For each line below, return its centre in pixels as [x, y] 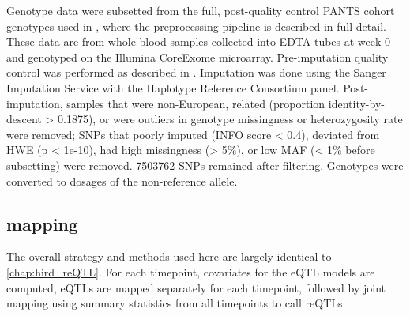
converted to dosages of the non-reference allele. [122, 181]
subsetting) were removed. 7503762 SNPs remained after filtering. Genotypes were [205, 165]
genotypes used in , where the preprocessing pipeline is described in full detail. [196, 26]
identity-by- [356, 103]
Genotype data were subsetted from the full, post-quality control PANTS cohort [201, 10]
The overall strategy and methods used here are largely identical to [169, 256]
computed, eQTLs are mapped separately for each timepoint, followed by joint [196, 287]
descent [24, 119]
